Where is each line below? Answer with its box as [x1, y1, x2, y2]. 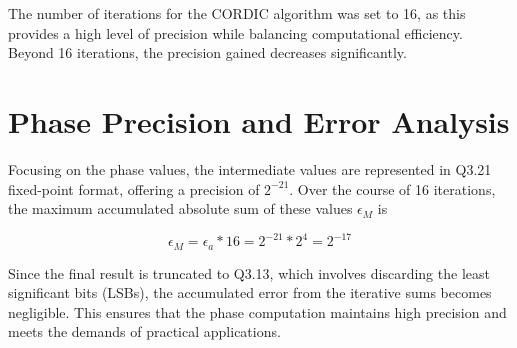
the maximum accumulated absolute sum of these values [8, 198, 353, 219]
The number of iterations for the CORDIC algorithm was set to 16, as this [8, 3, 466, 23]
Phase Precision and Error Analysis [8, 100, 510, 141]
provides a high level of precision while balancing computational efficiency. [8, 22, 463, 43]
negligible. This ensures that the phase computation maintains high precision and [8, 301, 507, 322]
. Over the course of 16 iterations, [289, 178, 496, 199]
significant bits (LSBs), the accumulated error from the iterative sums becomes [8, 282, 492, 303]
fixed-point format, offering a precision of [8, 178, 260, 199]
